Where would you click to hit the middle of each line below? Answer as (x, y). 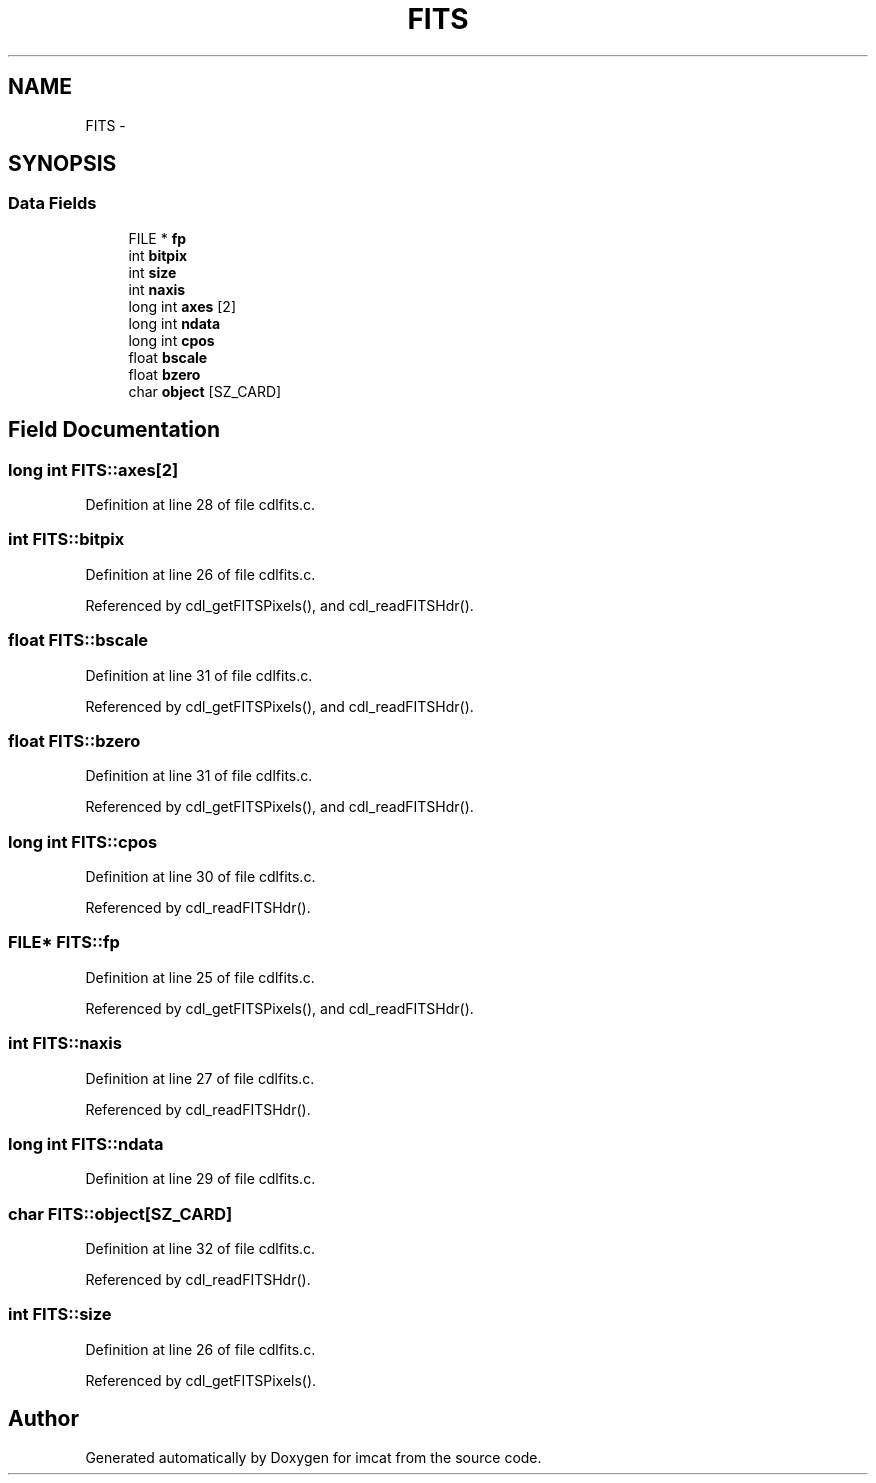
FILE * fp (157, 238)
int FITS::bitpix (66, 539)
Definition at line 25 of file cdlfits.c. (200, 977)
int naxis (157, 289)
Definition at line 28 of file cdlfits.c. (200, 505)
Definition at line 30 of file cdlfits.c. (200, 877)
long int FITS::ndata (86, 1143)
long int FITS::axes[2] (93, 469)
